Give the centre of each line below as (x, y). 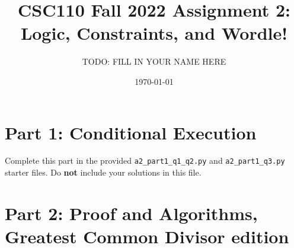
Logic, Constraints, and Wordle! (154, 33)
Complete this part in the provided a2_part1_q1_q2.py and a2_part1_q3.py (145, 160)
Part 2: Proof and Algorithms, (131, 213)
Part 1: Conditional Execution (131, 132)
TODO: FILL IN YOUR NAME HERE (154, 61)
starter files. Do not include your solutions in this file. (103, 172)
